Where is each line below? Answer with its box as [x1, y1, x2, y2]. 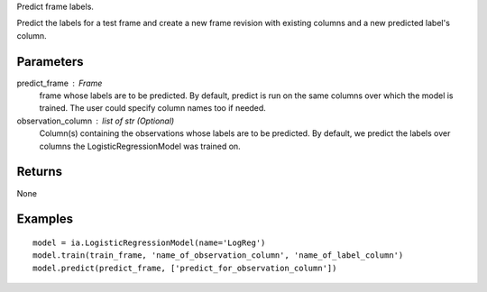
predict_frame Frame [16, 78, 103, 88]
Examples [16, 212, 74, 227]
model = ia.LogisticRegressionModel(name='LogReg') [32, 237, 266, 248]
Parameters [16, 54, 84, 69]
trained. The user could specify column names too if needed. [39, 103, 266, 114]
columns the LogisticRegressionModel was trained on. [39, 141, 241, 151]
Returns [16, 164, 63, 179]
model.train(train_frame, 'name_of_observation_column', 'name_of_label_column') [32, 251, 404, 260]
